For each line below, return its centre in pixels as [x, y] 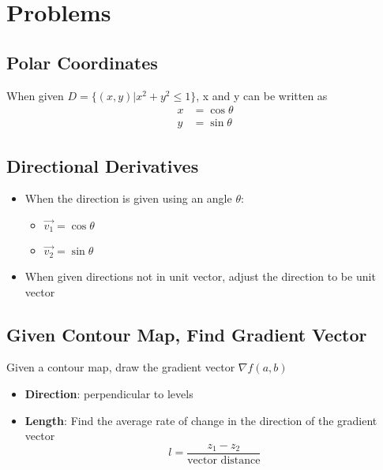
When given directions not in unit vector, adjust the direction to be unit [200, 276]
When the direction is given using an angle [128, 198]
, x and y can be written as [262, 95]
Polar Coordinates [82, 62]
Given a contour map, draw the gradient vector [121, 367]
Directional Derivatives [103, 165]
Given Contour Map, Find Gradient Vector [187, 334]
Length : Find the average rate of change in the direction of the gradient [201, 420]
